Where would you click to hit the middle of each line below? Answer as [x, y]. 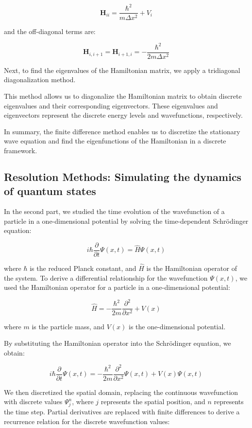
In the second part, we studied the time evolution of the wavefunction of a [114, 211]
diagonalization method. [40, 80]
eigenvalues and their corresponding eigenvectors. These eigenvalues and [111, 105]
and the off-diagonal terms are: [50, 31]
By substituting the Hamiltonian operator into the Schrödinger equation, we [118, 343]
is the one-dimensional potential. [177, 327]
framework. [21, 150]
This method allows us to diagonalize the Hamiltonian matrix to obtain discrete [123, 96]
